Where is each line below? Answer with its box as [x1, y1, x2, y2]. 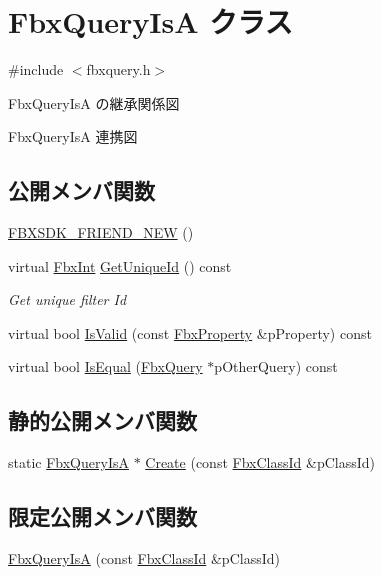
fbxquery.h [86, 59, 151, 80]
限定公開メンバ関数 [8, 501, 197, 532]
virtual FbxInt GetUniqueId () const [8, 255, 232, 276]
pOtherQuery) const [214, 356, 338, 377]
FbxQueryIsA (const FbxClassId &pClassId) [8, 548, 280, 569]
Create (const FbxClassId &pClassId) [145, 452, 375, 473]
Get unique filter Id [8, 289, 127, 310]
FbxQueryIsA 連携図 [8, 126, 138, 147]
